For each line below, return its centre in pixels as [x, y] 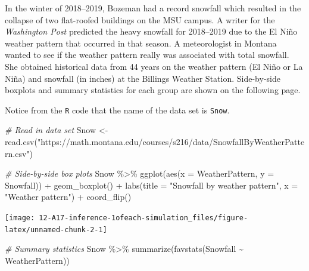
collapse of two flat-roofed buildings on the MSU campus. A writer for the [140, 19]
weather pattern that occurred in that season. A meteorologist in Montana [141, 43]
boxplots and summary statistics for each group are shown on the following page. [153, 90]
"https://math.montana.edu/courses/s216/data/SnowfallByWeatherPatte [171, 141]
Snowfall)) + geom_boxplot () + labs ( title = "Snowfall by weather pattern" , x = [152, 185]
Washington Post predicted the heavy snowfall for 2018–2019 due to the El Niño [151, 31]
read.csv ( [21, 141]
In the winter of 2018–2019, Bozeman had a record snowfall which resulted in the [153, 8]
